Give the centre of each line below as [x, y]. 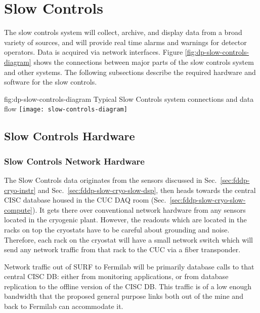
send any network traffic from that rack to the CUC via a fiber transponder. [122, 249]
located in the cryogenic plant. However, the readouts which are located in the [125, 220]
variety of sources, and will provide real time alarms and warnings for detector [125, 42]
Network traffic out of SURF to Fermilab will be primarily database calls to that [129, 266]
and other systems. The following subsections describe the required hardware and [130, 72]
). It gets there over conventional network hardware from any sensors [139, 209]
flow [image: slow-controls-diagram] [66, 109]
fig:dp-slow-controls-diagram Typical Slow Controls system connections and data [129, 99]
